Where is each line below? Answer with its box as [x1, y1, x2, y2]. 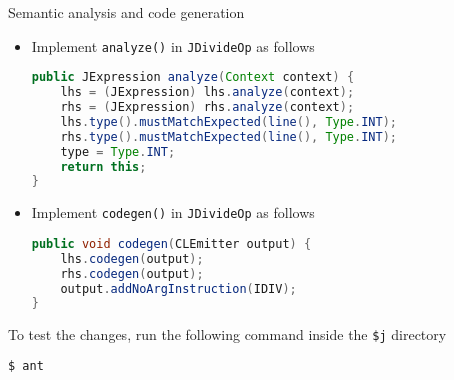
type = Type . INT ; [60, 144, 176, 159]
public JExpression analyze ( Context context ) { [31, 70, 355, 85]
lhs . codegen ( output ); [60, 251, 204, 266]
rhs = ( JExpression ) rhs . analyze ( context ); [60, 100, 355, 114]
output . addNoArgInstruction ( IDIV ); [60, 281, 297, 296]
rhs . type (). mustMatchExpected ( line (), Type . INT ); [60, 129, 398, 144]
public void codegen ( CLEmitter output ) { [31, 236, 312, 251]
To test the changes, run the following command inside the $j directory [8, 324, 447, 345]
